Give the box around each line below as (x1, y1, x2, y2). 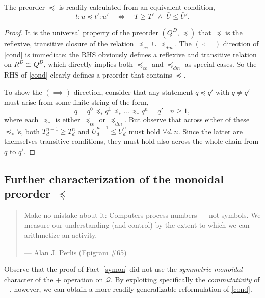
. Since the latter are (178, 126, 243, 136)
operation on (63, 274, 103, 284)
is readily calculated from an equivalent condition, (59, 2, 215, 12)
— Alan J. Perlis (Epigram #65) (24, 246, 127, 257)
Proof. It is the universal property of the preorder (4, 27, 158, 37)
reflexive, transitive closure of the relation (4, 38, 134, 48)
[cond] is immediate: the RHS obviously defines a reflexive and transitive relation (4, 48, 257, 59)
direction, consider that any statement (73, 86, 193, 97)
